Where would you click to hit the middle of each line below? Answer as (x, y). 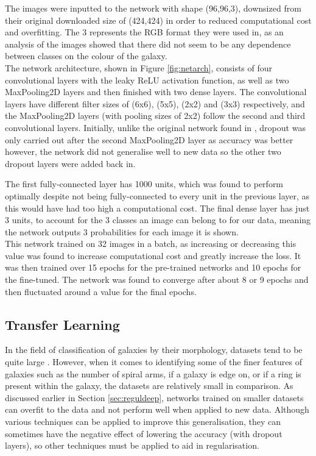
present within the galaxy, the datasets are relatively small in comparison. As (149, 386)
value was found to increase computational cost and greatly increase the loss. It (153, 255)
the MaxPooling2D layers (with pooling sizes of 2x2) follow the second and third (155, 116)
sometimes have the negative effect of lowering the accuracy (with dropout (144, 433)
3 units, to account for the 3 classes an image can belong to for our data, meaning (158, 220)
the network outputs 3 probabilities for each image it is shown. (122, 231)
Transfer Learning (62, 324)
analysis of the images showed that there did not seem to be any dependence (148, 44)
